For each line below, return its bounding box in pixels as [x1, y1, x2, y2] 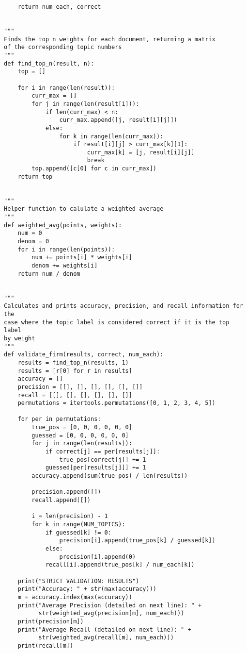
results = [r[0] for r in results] [17, 367, 132, 374]
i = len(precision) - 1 [31, 513, 108, 520]
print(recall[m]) [17, 642, 74, 649]
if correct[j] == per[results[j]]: [45, 448, 160, 455]
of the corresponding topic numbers [4, 44, 122, 51]
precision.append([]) [31, 488, 101, 496]
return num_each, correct [17, 3, 101, 10]
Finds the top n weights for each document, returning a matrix [4, 35, 216, 43]
